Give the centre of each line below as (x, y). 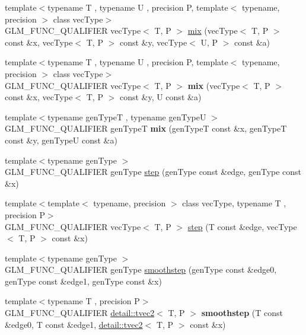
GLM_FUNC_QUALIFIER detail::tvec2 (80, 313)
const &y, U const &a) (160, 97)
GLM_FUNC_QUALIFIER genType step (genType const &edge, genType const (153, 172)
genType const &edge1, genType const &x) (83, 281)
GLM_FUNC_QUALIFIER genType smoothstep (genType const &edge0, (141, 269)
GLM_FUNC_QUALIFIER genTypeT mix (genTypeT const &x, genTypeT (146, 128)
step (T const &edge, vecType (242, 226)
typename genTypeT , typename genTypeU (127, 117)
